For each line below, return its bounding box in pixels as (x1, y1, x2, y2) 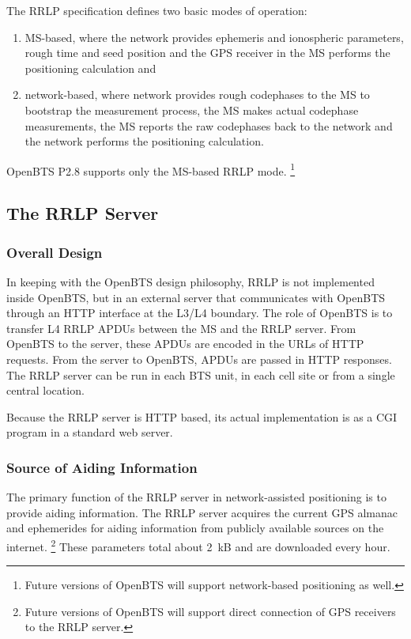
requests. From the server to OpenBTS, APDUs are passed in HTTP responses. (6, 350, 392, 367)
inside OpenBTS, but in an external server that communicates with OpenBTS (6, 289, 386, 305)
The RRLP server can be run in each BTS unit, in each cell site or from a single (6, 366, 395, 383)
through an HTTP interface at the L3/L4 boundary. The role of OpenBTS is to (6, 304, 393, 321)
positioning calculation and (25, 59, 156, 76)
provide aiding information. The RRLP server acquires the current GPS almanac (6, 504, 398, 520)
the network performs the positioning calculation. (25, 133, 264, 149)
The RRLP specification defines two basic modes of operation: (6, 2, 307, 18)
